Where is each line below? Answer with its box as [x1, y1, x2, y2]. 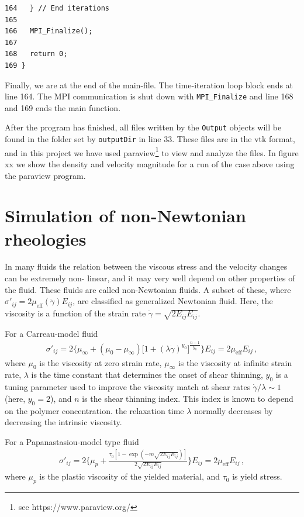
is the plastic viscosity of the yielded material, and [39, 470, 220, 482]
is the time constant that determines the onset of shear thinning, [31, 368, 263, 381]
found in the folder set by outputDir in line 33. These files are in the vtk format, [5, 133, 295, 145]
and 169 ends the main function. [5, 101, 121, 113]
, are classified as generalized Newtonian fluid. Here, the [72, 295, 273, 307]
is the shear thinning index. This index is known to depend [82, 392, 293, 404]
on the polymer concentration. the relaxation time [5, 404, 184, 416]
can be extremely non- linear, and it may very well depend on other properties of [5, 272, 295, 284]
